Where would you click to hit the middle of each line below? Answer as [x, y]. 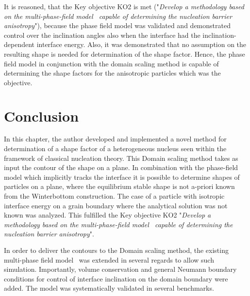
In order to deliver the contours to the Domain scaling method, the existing [116, 250]
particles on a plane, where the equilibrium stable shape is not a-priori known [119, 186]
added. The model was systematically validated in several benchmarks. [109, 288]
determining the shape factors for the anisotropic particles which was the [112, 73]
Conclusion [42, 116]
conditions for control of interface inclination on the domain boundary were [116, 278]
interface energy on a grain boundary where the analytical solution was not [116, 205]
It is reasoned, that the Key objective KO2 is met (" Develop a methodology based [124, 6]
